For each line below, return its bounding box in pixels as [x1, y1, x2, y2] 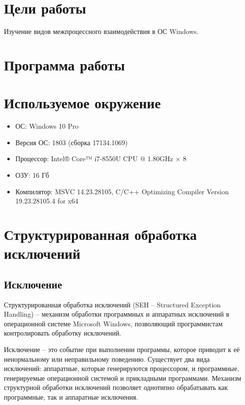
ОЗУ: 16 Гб [15, 170, 49, 180]
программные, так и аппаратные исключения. [4, 391, 138, 402]
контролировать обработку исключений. [4, 328, 122, 338]
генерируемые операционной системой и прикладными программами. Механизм [4, 372, 242, 383]
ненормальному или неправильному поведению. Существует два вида [4, 354, 210, 364]
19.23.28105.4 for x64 [15, 196, 78, 206]
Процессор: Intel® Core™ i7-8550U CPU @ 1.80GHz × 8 [15, 153, 187, 164]
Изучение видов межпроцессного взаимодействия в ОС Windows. [4, 26, 199, 36]
